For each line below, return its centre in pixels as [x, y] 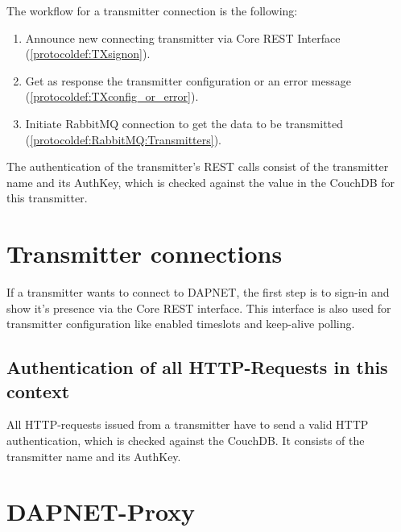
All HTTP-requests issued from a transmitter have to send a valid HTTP [188, 424]
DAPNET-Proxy [101, 511]
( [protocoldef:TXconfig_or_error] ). [112, 96]
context [38, 391]
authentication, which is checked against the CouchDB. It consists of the [186, 441]
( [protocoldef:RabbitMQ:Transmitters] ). [124, 139]
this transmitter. [47, 198]
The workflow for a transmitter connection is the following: [152, 10]
